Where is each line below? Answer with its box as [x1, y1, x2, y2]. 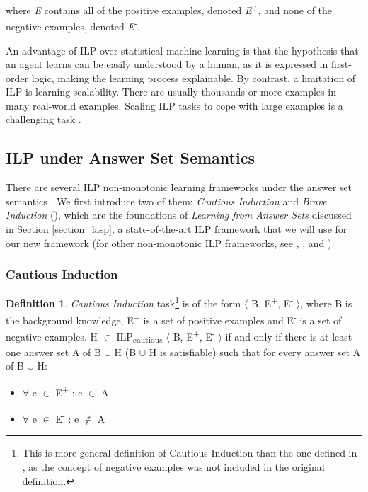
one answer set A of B [6, 344, 101, 359]
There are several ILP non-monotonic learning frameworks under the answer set [6, 180, 352, 195]
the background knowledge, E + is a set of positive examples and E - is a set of [6, 310, 342, 327]
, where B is [300, 296, 352, 311]
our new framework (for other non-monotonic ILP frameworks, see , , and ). [6, 235, 335, 250]
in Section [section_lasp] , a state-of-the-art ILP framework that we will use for [6, 222, 347, 236]
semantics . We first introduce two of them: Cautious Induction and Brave [6, 193, 327, 208]
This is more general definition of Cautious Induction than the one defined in [22, 445, 357, 460]
